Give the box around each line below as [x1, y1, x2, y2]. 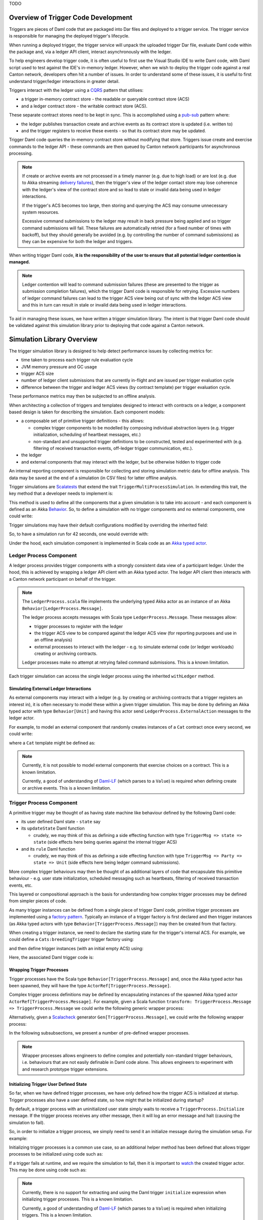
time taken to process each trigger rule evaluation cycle [21, 357, 133, 363]
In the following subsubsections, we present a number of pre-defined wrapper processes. [9, 1030, 190, 1036]
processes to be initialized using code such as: [9, 1151, 103, 1157]
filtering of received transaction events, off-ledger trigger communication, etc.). [33, 445, 193, 451]
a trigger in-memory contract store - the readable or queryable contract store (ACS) [21, 96, 190, 102]
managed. [9, 259, 30, 265]
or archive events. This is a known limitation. [22, 785, 112, 791]
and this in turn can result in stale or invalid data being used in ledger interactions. [22, 302, 187, 308]
